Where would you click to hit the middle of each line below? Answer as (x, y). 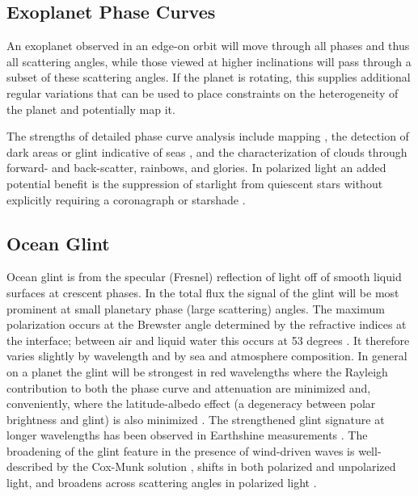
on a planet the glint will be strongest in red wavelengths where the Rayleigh (197, 371)
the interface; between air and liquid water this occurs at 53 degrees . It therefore (208, 340)
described (30, 467)
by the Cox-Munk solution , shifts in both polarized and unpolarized (226, 467)
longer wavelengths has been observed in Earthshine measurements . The (187, 435)
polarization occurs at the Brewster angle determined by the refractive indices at (207, 324)
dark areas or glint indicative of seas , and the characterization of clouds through (207, 151)
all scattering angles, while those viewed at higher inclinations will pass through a (209, 61)
